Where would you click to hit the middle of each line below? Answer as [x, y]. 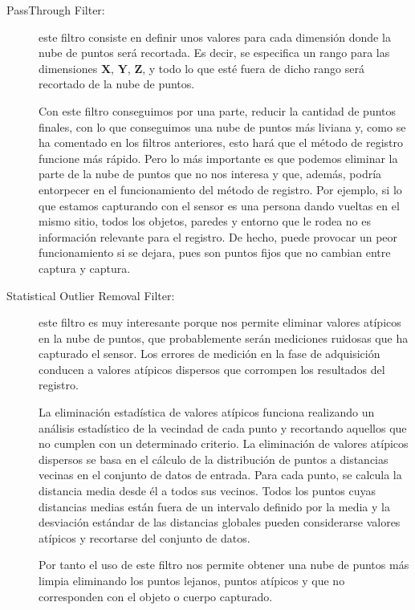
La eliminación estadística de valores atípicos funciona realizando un [207, 412]
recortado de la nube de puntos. [117, 84]
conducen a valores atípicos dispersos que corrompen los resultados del [212, 369]
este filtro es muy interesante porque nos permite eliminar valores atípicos [220, 322]
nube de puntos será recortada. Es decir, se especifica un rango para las [214, 53]
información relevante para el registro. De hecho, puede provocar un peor [218, 236]
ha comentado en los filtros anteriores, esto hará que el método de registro [221, 142]
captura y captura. [85, 268]
